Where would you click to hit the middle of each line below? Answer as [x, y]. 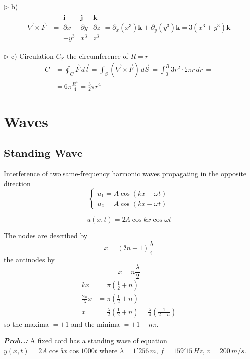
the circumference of [98, 56]
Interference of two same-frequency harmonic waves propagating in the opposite [125, 173]
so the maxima [26, 324]
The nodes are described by [46, 235]
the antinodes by [29, 259]
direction [17, 183]
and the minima [95, 324]
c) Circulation [32, 56]
